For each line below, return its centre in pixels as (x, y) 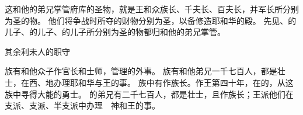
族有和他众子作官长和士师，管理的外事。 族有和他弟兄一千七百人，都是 (141, 71)
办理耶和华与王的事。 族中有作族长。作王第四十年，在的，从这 (173, 82)
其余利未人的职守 (37, 51)
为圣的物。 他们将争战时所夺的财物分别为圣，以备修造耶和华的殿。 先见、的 (151, 20)
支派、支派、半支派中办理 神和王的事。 (82, 105)
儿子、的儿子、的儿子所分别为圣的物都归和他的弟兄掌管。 (115, 32)
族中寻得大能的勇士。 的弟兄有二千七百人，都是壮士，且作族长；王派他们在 (149, 94)
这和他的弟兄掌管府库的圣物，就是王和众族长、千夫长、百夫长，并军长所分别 (152, 9)
